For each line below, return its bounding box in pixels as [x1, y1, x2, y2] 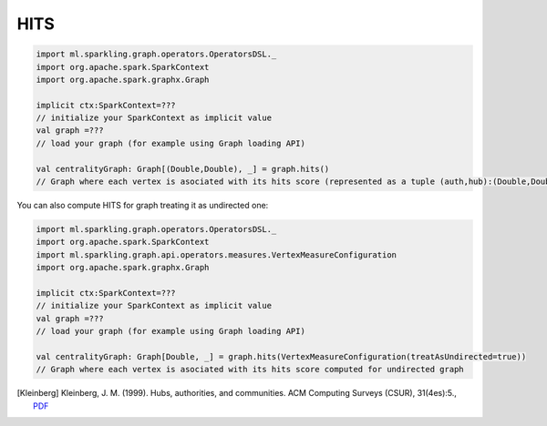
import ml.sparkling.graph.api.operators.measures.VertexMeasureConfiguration [36, 249, 397, 259]
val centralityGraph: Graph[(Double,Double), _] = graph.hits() [36, 164, 330, 174]
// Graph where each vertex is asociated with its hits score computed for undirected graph [36, 364, 464, 375]
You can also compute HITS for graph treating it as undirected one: [16, 200, 269, 211]
